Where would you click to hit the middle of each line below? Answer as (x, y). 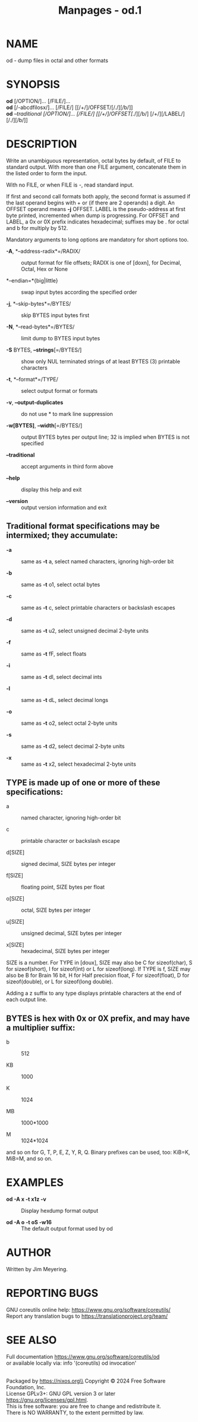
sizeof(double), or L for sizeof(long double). (60, 982)
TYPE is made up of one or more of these (83, 783)
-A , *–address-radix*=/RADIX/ (43, 251)
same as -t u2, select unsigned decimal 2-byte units (85, 631)
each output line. (27, 999)
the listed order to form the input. (47, 173)
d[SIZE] (15, 852)
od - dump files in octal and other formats (57, 60)
